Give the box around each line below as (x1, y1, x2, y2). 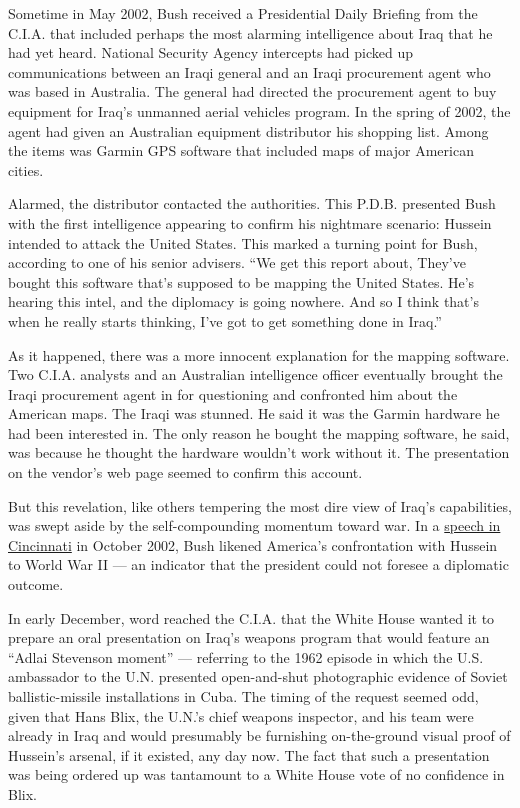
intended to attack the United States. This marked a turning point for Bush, (8, 232, 478, 253)
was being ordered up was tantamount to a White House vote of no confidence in (8, 764, 505, 785)
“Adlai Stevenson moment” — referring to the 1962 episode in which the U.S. (8, 646, 484, 667)
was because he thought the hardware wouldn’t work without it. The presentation (8, 442, 510, 463)
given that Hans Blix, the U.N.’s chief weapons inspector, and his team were (8, 705, 474, 726)
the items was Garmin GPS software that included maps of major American (8, 140, 474, 161)
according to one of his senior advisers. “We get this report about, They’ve (8, 252, 466, 273)
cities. (8, 159, 44, 180)
